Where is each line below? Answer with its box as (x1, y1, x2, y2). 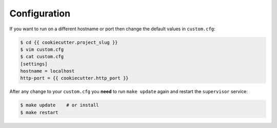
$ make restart (20, 109, 58, 115)
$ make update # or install (20, 102, 100, 108)
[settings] (20, 61, 48, 67)
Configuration (9, 8, 71, 19)
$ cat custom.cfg (20, 54, 64, 60)
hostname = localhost (20, 68, 75, 74)
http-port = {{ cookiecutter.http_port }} (20, 75, 129, 81)
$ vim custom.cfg (20, 46, 64, 52)
